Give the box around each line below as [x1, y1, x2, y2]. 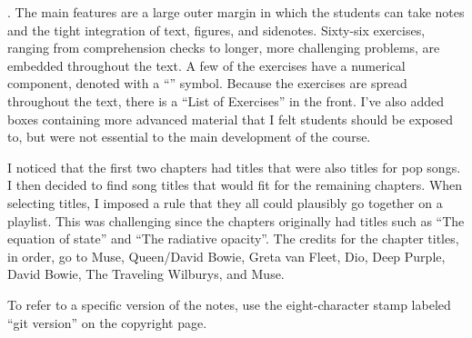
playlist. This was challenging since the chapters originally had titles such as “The [7, 211, 465, 230]
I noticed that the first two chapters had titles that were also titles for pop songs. [7, 157, 461, 176]
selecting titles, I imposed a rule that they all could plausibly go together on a [7, 193, 443, 212]
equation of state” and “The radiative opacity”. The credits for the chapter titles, [7, 229, 459, 248]
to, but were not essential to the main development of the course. [7, 127, 371, 146]
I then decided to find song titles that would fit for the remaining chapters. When [7, 175, 463, 194]
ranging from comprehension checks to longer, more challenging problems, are [7, 38, 440, 57]
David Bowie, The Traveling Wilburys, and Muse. [7, 264, 285, 283]
